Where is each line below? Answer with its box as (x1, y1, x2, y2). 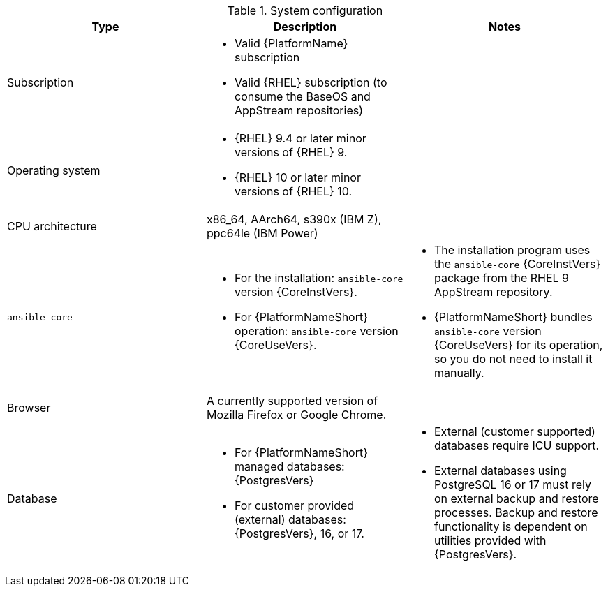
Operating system (7, 163, 101, 177)
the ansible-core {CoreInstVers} (433, 257, 601, 271)
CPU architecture (7, 219, 97, 233)
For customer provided (234, 498, 355, 512)
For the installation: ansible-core (234, 271, 403, 285)
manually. (433, 366, 484, 380)
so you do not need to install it (433, 352, 593, 366)
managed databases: (234, 459, 345, 473)
